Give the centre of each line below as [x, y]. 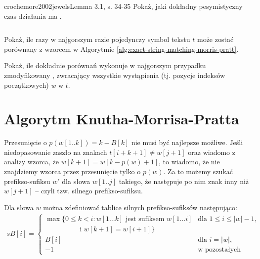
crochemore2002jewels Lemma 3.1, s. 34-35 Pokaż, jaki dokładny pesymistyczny [123, 6]
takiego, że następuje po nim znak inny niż [184, 181]
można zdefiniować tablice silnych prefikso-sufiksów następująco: [140, 207]
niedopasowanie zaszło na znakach [56, 152]
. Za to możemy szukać [198, 171]
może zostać [215, 39]
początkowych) [26, 85]
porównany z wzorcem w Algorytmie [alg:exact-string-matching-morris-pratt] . [121, 49]
